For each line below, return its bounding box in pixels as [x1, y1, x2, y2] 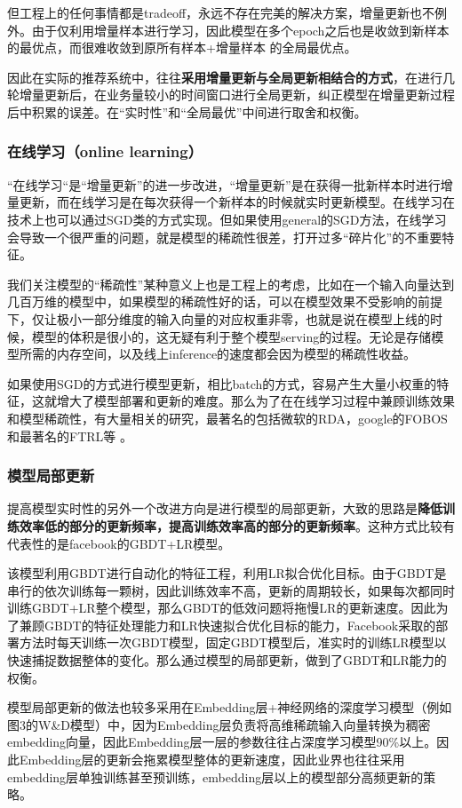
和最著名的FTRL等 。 [7, 426, 132, 445]
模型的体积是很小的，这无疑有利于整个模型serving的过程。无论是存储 [31, 327, 432, 345]
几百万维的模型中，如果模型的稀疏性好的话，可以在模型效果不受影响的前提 [7, 292, 442, 311]
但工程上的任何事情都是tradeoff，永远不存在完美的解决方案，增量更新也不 [7, 4, 435, 21]
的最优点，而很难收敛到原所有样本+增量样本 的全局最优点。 [7, 38, 357, 57]
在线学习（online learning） [7, 140, 203, 162]
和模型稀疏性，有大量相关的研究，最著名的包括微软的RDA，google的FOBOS [7, 408, 448, 427]
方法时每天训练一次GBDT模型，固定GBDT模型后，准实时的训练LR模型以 [19, 633, 447, 652]
